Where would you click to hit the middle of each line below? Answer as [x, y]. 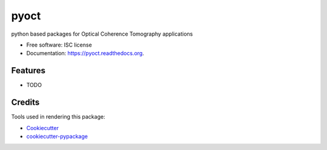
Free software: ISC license [59, 45]
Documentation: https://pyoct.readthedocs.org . [85, 53]
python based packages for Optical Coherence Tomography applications [102, 34]
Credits [25, 103]
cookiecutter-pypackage [57, 136]
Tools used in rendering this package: [58, 117]
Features [28, 70]
